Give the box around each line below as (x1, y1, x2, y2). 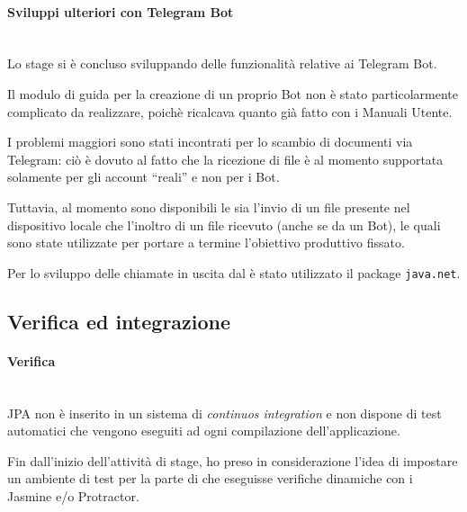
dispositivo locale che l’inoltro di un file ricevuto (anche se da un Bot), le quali (7, 215, 441, 234)
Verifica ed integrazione (7, 307, 231, 335)
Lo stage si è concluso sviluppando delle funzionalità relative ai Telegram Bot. (7, 54, 437, 73)
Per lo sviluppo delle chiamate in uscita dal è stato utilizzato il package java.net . (7, 263, 461, 282)
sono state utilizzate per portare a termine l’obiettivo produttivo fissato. (7, 233, 405, 252)
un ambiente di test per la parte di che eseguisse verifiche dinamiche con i (7, 469, 413, 488)
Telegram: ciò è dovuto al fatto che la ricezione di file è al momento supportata (7, 149, 444, 168)
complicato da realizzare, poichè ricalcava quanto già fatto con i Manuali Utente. (7, 102, 453, 121)
